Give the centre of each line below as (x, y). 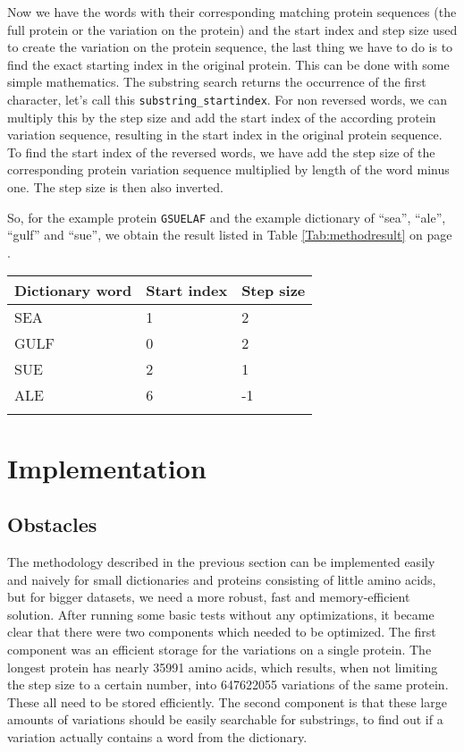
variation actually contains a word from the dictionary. (157, 736)
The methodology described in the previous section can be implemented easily (221, 562)
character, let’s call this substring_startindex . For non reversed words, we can (227, 99)
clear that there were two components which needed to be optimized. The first (222, 632)
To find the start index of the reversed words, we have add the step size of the (221, 152)
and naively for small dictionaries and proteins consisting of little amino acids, (222, 579)
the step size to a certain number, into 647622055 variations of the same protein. (228, 684)
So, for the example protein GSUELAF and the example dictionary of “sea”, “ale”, (227, 217)
